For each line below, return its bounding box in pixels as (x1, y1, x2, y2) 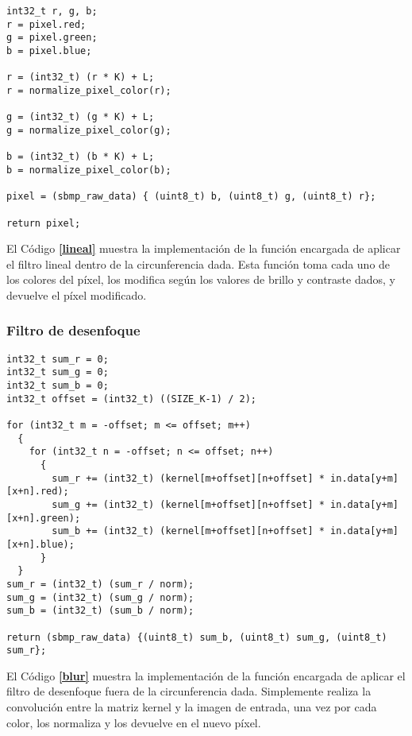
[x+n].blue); (6, 538, 75, 550)
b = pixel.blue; (6, 45, 92, 56)
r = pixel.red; (6, 18, 87, 30)
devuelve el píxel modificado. (6, 286, 147, 303)
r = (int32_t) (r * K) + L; (6, 72, 155, 83)
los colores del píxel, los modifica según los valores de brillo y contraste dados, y (6, 271, 395, 288)
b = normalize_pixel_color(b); (6, 164, 171, 176)
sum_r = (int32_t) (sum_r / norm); (6, 578, 194, 590)
